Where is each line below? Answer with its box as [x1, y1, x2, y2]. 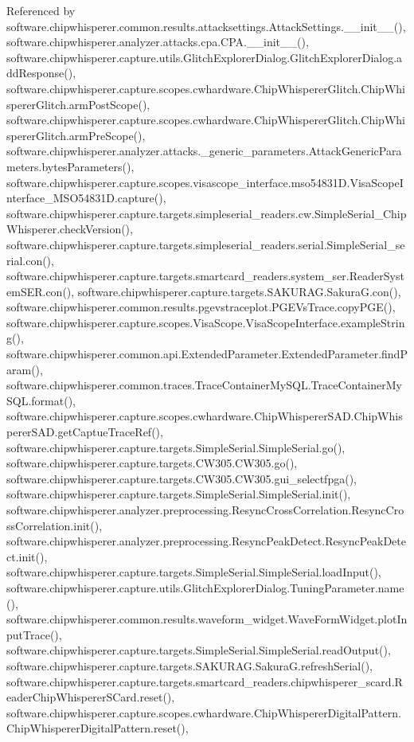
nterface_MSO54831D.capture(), [6, 189, 166, 206]
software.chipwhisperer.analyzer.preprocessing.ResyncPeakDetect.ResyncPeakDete [6, 533, 406, 549]
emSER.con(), [6, 283, 75, 299]
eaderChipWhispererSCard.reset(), [6, 689, 175, 705]
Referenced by [6, 2, 76, 18]
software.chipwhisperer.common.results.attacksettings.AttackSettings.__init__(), [6, 18, 406, 34]
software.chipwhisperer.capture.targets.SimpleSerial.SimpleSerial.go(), [6, 439, 346, 455]
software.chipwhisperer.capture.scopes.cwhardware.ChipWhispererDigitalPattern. [6, 704, 401, 721]
